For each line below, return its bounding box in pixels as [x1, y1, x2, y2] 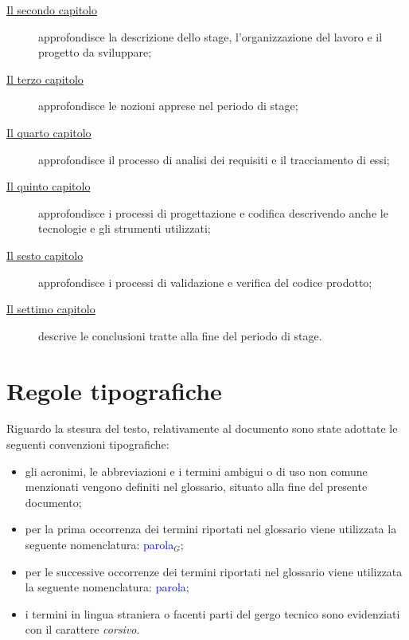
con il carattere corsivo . [25, 621, 140, 638]
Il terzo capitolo [6, 70, 84, 87]
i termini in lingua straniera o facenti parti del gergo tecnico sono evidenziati [25, 605, 400, 622]
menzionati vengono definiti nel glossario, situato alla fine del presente [25, 478, 368, 495]
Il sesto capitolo [6, 246, 84, 263]
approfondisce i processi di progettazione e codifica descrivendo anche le [38, 204, 388, 221]
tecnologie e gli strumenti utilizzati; [38, 220, 211, 237]
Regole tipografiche [6, 374, 222, 406]
